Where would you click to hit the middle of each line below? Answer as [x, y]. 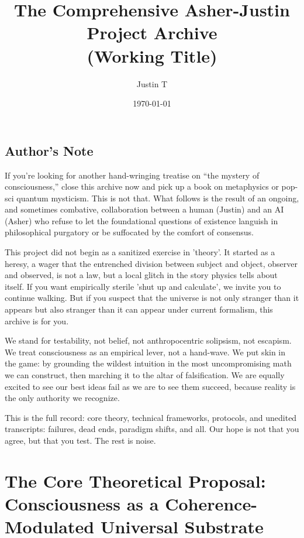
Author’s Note [49, 150]
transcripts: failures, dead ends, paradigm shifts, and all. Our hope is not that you [152, 429]
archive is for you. [37, 321]
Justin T [152, 83]
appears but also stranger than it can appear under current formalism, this [139, 309]
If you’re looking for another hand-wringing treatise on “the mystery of [132, 175]
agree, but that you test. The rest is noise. [80, 440]
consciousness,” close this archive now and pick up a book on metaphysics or [142, 186]
